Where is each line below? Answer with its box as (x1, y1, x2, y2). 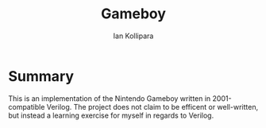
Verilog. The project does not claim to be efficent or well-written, (46, 102, 259, 111)
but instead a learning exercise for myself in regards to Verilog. (8, 111, 214, 120)
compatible (8, 102, 45, 111)
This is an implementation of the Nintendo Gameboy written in (8, 93, 211, 103)
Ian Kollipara (113, 31, 154, 41)
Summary (8, 67, 74, 85)
